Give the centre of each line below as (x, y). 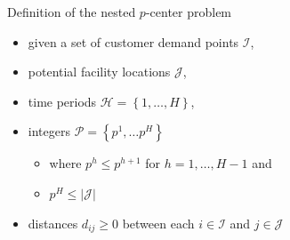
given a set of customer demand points (133, 41)
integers (49, 131)
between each (158, 223)
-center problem (189, 12)
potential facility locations (99, 72)
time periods (62, 101)
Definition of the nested (72, 12)
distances (53, 223)
